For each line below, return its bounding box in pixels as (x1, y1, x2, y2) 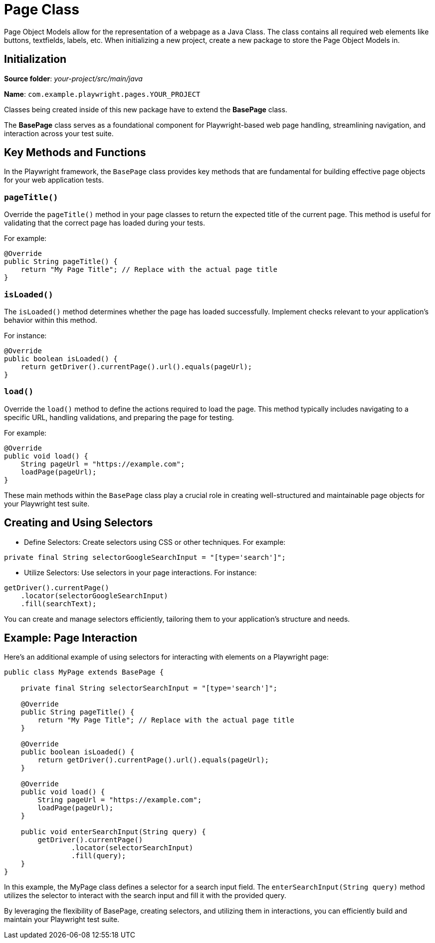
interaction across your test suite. (4, 129, 114, 138)
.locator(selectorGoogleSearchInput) (20, 591, 168, 600)
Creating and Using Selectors (4, 516, 153, 529)
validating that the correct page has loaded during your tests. (4, 219, 205, 228)
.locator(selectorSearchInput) (71, 844, 194, 852)
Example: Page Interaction (4, 631, 138, 644)
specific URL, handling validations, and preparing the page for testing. (4, 413, 234, 422)
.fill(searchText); (20, 599, 97, 608)
